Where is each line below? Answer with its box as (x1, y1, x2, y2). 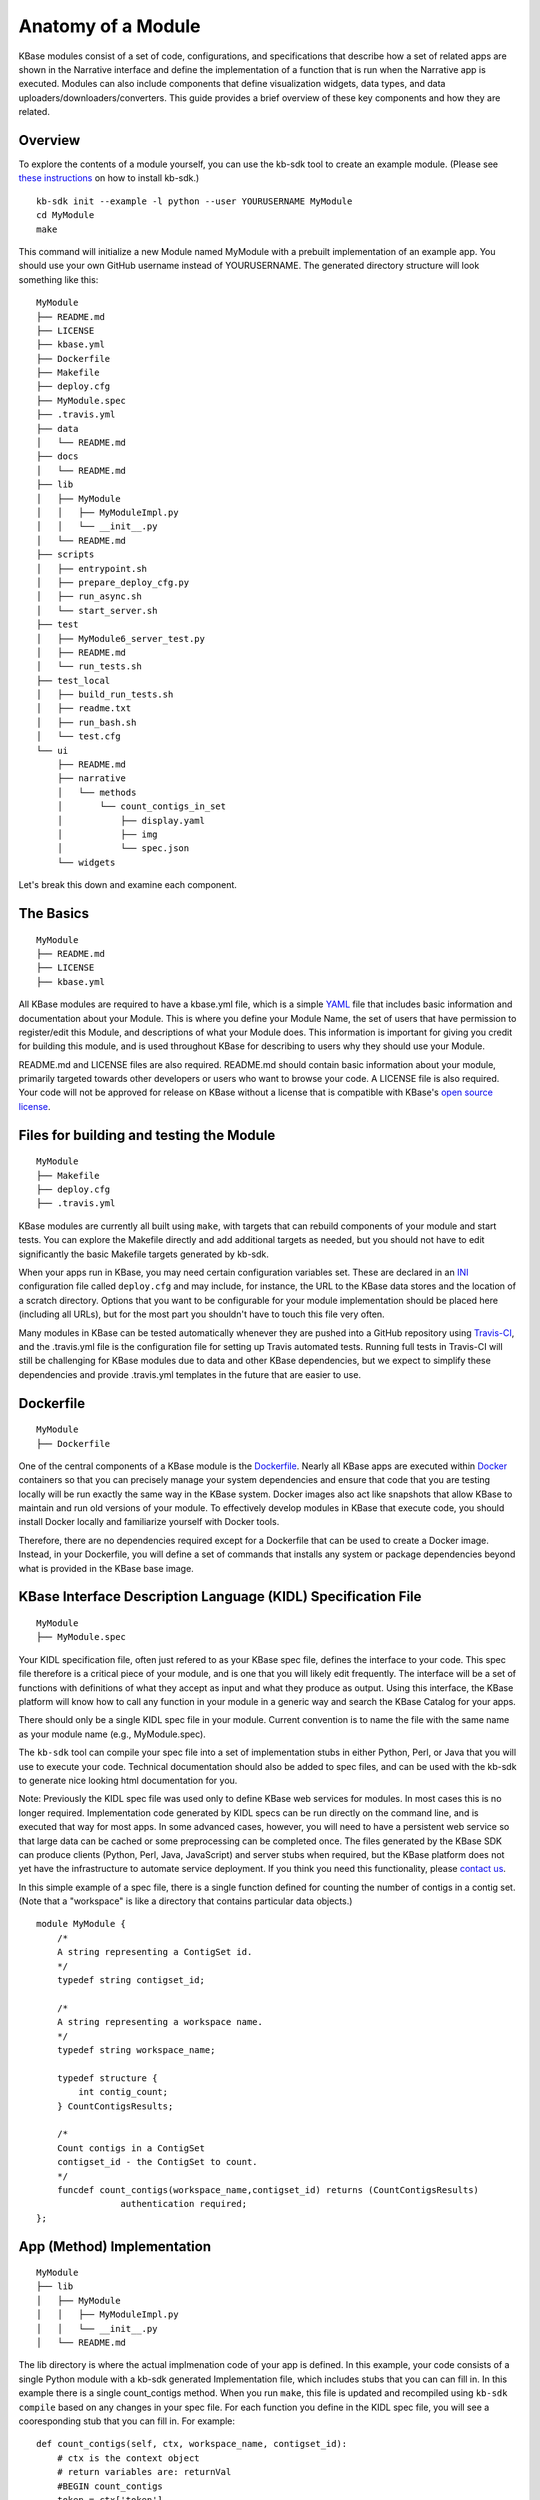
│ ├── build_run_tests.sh (36, 689, 174, 700)
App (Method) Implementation (18, 2238, 212, 2255)
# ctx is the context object (56, 2452, 200, 2464)
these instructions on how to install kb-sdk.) (18, 172, 200, 184)
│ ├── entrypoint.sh (36, 563, 148, 574)
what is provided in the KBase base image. (18, 1562, 194, 1574)
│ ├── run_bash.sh (36, 716, 137, 728)
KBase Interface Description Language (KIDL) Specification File (18, 1588, 422, 1605)
